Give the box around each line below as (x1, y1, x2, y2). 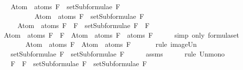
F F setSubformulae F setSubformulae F (10, 58, 147, 68)
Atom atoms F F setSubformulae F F (17, 20, 150, 30)
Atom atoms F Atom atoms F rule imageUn (25, 39, 197, 49)
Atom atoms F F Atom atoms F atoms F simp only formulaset (3, 29, 240, 40)
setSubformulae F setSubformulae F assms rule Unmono (10, 48, 225, 58)
